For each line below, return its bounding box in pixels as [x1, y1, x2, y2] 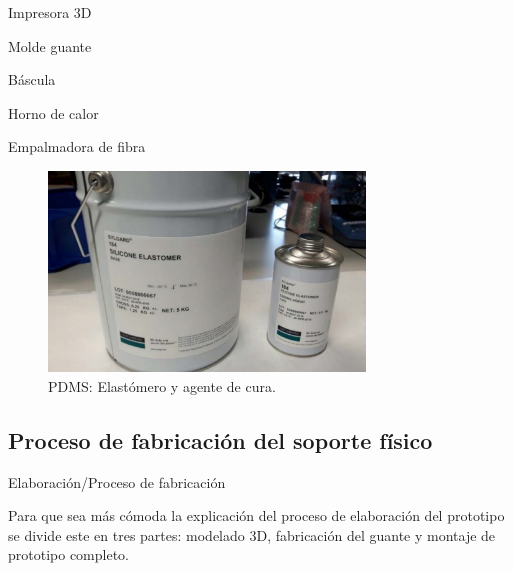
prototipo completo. [8, 544, 130, 565]
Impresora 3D [8, 2, 92, 22]
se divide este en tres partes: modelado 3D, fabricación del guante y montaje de [8, 524, 496, 545]
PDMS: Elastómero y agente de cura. [48, 375, 276, 396]
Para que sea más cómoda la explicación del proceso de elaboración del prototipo [8, 505, 505, 526]
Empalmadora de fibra [8, 136, 146, 157]
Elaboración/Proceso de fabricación [8, 471, 226, 492]
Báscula [8, 69, 56, 90]
